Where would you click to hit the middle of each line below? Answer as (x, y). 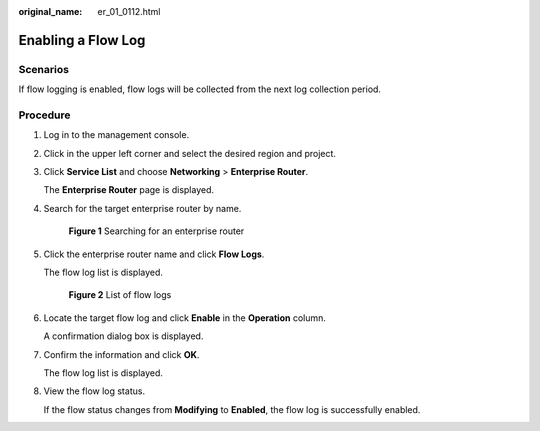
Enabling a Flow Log (82, 40)
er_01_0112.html (129, 11)
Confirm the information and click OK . (121, 354)
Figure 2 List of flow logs (120, 295)
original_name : (50, 11)
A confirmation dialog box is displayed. (123, 336)
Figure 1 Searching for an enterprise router (156, 231)
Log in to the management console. (116, 135)
